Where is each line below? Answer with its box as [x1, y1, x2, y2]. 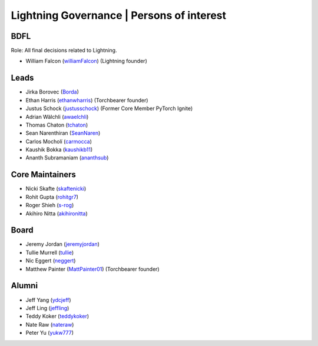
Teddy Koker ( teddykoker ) [25, 312, 90, 320]
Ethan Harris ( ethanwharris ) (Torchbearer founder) [25, 97, 148, 104]
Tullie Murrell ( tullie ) [25, 249, 74, 256]
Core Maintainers [11, 169, 77, 179]
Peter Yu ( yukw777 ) [25, 330, 74, 337]
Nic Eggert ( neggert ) [25, 257, 76, 264]
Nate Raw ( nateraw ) [25, 321, 74, 328]
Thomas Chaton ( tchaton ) [25, 121, 88, 128]
